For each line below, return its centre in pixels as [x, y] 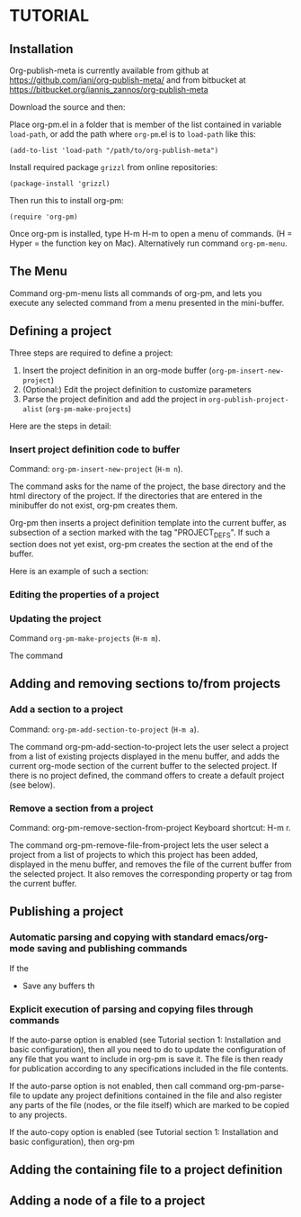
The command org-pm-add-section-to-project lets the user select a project [149, 746]
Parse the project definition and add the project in [114, 399]
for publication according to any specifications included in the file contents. [149, 1068]
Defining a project [61, 331]
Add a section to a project [66, 709]
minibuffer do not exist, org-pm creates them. [93, 505]
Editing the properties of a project [84, 594]
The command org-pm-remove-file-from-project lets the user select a [139, 845]
